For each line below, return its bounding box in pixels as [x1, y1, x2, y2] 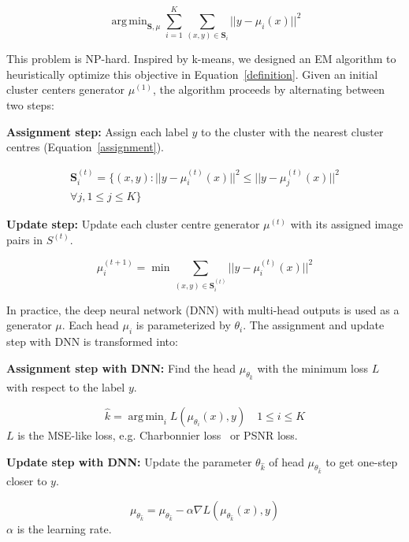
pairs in [6, 231, 43, 247]
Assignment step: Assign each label [6, 123, 188, 139]
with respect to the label [6, 379, 125, 395]
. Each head [61, 317, 119, 333]
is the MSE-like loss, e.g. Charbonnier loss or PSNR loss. [17, 426, 298, 443]
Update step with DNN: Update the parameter [6, 453, 252, 470]
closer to [6, 473, 47, 489]
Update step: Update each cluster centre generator [6, 216, 260, 232]
